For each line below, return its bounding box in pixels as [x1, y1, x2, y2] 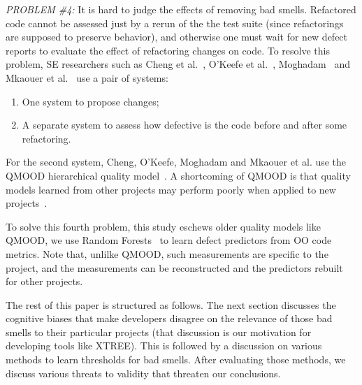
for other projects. [6, 274, 83, 289]
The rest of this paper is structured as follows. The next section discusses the [6, 297, 336, 312]
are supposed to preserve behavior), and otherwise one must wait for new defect [6, 29, 348, 44]
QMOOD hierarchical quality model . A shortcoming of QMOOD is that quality [6, 168, 351, 182]
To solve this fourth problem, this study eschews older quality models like [6, 219, 321, 233]
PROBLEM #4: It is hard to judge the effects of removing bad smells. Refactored [6, 2, 356, 16]
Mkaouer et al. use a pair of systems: [6, 70, 168, 85]
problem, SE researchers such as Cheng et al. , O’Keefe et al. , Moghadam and [6, 57, 350, 71]
